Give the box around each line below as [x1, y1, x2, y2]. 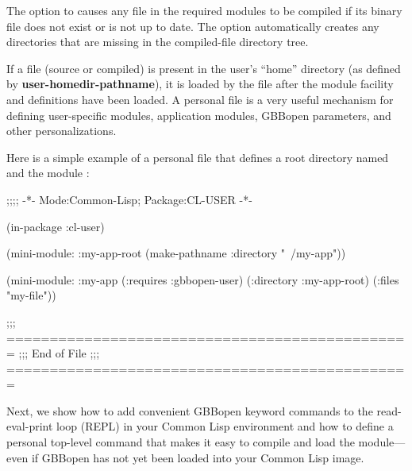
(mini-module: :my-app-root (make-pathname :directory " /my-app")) [6, 245, 346, 261]
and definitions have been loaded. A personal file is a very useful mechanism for [6, 91, 394, 107]
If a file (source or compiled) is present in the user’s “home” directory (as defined [6, 60, 401, 76]
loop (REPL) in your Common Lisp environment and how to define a [56, 418, 394, 434]
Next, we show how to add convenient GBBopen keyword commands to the [6, 402, 373, 419]
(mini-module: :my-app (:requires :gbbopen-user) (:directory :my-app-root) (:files [6, 271, 399, 288]
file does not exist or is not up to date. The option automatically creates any [6, 17, 379, 34]
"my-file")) [6, 287, 56, 303]
